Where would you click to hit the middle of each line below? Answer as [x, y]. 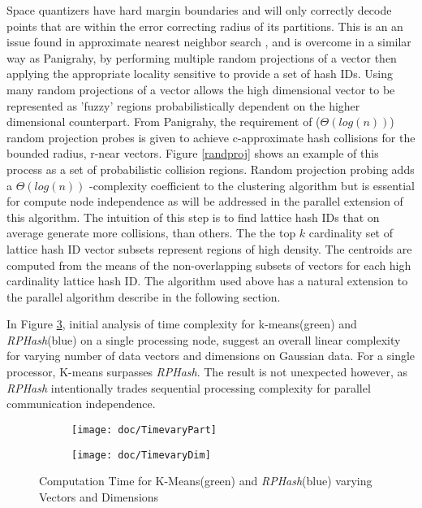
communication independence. [81, 404]
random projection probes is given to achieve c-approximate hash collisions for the [211, 137]
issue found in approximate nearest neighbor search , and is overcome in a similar [209, 42]
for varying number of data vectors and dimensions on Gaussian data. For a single [211, 356]
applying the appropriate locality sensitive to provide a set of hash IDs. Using [200, 74]
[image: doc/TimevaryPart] [144, 430]
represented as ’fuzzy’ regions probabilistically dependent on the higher [183, 105]
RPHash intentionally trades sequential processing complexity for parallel [189, 387]
